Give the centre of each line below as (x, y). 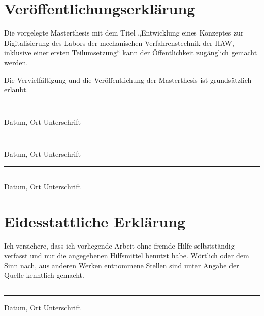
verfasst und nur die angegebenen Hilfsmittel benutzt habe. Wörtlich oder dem (127, 255)
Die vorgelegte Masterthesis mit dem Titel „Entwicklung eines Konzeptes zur (124, 33)
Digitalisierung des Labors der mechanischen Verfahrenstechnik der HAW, (119, 42)
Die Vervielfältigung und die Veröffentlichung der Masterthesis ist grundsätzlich (128, 79)
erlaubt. (16, 90)
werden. (16, 62)
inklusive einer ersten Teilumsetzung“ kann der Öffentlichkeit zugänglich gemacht (131, 52)
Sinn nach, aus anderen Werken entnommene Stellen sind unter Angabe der (122, 265)
